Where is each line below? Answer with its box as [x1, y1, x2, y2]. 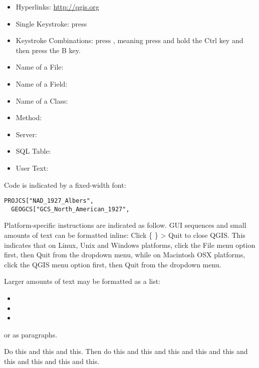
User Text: [16, 162, 49, 173]
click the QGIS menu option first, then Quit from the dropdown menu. [4, 259, 221, 269]
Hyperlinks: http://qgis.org [16, 2, 99, 12]
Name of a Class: [16, 95, 68, 106]
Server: [16, 129, 37, 139]
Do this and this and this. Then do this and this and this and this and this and [4, 346, 248, 356]
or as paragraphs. [4, 329, 58, 339]
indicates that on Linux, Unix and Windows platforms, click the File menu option [4, 239, 255, 250]
